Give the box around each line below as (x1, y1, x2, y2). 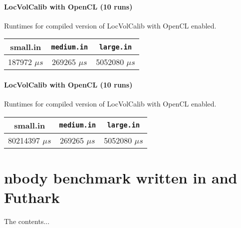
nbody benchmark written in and (4, 167, 238, 187)
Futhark (4, 187, 60, 207)
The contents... (4, 216, 50, 226)
